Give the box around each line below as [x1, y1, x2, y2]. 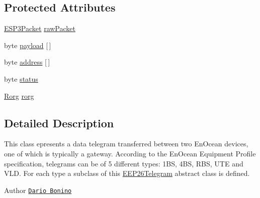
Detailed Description [4, 115, 114, 130]
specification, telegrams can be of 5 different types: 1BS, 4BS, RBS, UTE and [4, 158, 243, 168]
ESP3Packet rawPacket [4, 23, 75, 34]
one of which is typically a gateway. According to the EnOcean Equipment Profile [4, 148, 256, 158]
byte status [4, 73, 38, 84]
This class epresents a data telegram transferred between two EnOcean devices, [4, 138, 248, 149]
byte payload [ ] [4, 40, 51, 50]
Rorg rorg [4, 90, 34, 101]
